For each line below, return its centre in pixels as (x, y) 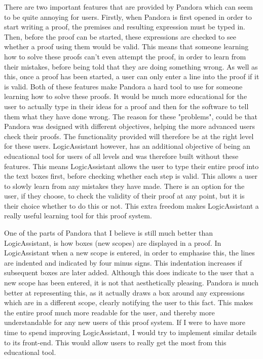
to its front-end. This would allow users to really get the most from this (115, 342)
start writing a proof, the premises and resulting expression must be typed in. (125, 27)
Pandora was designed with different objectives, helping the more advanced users (129, 126)
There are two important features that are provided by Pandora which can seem (128, 7)
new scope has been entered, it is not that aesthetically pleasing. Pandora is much (131, 283)
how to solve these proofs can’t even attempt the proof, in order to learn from (125, 56)
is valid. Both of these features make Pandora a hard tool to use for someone (123, 86)
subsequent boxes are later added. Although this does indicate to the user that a (129, 272)
